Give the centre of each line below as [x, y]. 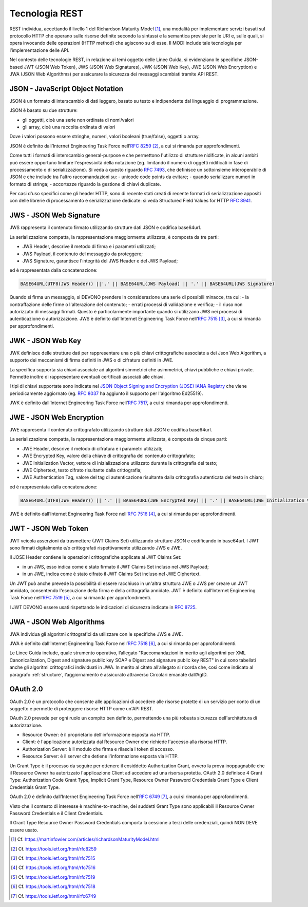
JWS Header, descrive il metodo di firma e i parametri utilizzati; [89, 247]
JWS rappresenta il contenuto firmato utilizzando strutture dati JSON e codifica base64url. [105, 228]
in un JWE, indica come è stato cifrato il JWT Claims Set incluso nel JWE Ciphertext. [112, 574]
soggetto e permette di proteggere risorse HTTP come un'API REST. [81, 708]
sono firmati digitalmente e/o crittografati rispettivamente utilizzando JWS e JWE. [96, 548]
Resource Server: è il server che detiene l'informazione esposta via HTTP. [101, 756]
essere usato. [24, 830]
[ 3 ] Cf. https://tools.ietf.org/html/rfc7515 [53, 858]
